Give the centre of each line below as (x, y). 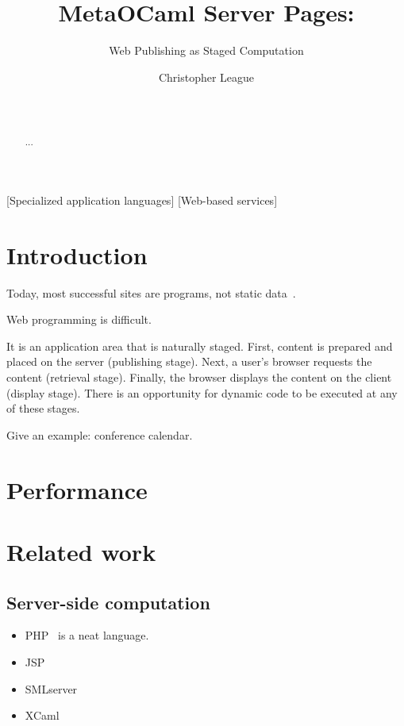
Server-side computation (108, 602)
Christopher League (206, 77)
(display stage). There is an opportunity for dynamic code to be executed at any (202, 392)
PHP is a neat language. (87, 635)
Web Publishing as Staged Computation (206, 50)
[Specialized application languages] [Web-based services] (142, 200)
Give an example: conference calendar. (100, 434)
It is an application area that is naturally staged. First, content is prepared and (200, 346)
